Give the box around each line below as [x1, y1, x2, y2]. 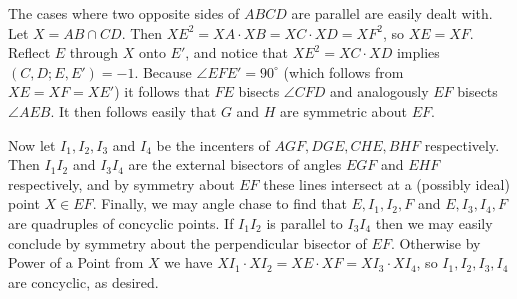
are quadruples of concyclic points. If [8, 212, 234, 233]
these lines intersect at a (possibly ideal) [263, 173, 510, 194]
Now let [8, 134, 56, 155]
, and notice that [185, 42, 288, 63]
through [69, 42, 119, 63]
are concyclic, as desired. [8, 271, 159, 292]
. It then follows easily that [50, 100, 217, 121]
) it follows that [114, 81, 210, 102]
